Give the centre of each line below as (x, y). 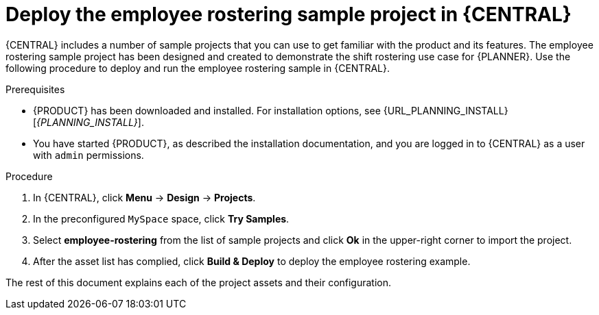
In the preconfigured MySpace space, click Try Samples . (161, 218)
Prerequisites (35, 89)
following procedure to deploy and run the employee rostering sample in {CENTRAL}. (198, 68)
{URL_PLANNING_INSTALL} (446, 110)
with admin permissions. (89, 155)
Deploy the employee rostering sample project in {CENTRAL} (289, 14)
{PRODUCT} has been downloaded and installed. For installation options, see (207, 110)
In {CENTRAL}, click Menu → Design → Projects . (144, 197)
